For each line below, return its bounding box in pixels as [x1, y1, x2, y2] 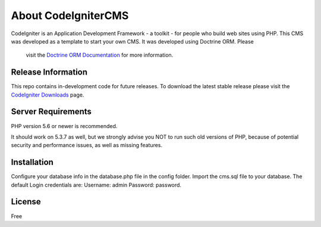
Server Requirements [11, 107, 92, 117]
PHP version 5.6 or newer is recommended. [11, 122, 118, 129]
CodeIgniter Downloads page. [11, 91, 84, 98]
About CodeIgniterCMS [11, 9, 129, 22]
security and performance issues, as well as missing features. [11, 142, 163, 149]
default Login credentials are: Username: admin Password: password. [11, 181, 181, 188]
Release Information [11, 67, 88, 77]
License [11, 197, 41, 207]
